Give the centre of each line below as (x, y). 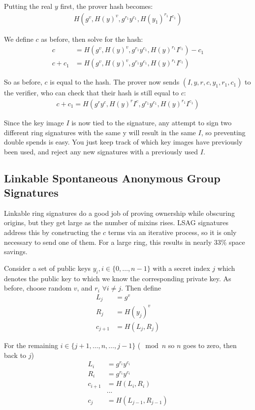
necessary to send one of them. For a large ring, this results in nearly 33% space (125, 242)
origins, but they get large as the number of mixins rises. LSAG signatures (116, 222)
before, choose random (38, 288)
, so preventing (223, 132)
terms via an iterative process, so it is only (172, 232)
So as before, (23, 82)
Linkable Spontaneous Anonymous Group (112, 178)
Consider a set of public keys (48, 268)
